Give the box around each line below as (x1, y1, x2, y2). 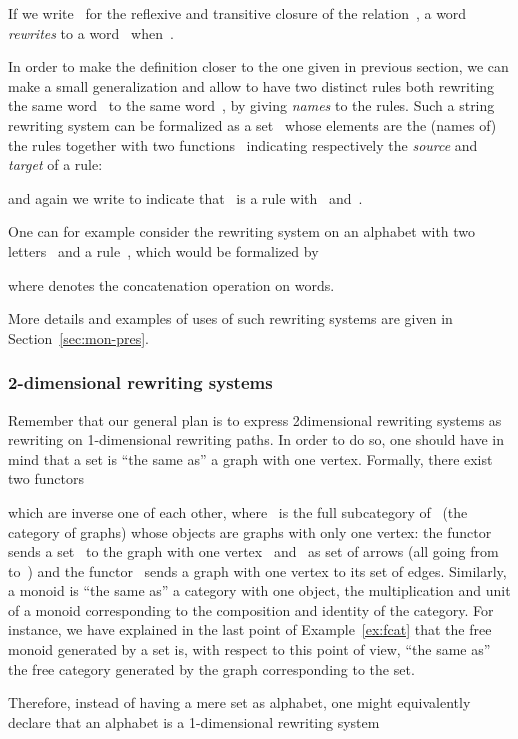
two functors (8, 468, 84, 489)
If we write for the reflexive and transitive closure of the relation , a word (8, 3, 467, 23)
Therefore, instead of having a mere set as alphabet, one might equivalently (8, 692, 471, 713)
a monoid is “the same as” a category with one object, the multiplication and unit (8, 580, 511, 601)
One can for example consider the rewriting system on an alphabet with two (8, 221, 476, 242)
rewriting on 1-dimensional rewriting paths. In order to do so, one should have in (8, 429, 505, 450)
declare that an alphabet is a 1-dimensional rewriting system (8, 711, 380, 732)
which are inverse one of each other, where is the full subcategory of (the (8, 501, 468, 522)
